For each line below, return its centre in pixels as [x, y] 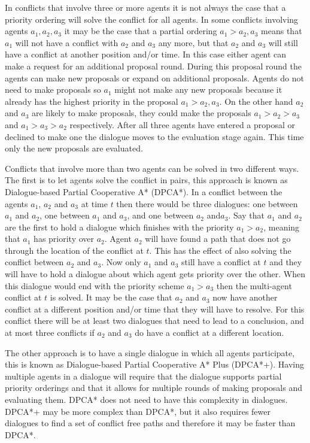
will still [283, 42]
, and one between [160, 215]
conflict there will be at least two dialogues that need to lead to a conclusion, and [154, 321]
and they [286, 262]
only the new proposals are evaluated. [74, 148]
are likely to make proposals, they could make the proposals [141, 113]
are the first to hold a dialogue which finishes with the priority [119, 227]
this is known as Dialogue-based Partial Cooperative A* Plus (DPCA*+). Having [155, 364]
